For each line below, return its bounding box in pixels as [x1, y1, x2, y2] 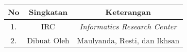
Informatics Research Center [79, 21, 177, 32]
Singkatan [29, 6, 68, 17]
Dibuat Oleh [27, 35, 69, 46]
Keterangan [105, 6, 151, 17]
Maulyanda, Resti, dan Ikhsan [77, 35, 180, 46]
